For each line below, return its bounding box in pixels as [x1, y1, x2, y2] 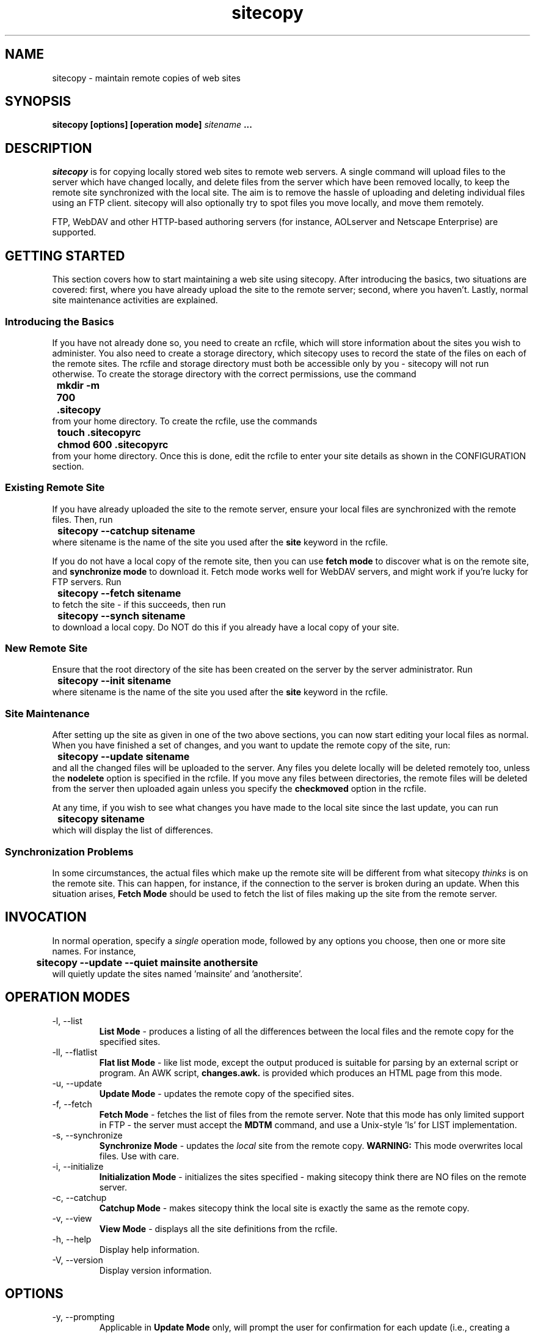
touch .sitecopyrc [57, 426, 141, 438]
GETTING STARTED [5, 248, 125, 264]
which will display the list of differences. [52, 825, 213, 836]
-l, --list [52, 1015, 82, 1026]
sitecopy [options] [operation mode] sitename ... [52, 119, 252, 130]
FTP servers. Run [52, 576, 122, 587]
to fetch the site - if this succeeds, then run [52, 599, 226, 610]
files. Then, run [52, 514, 113, 525]
